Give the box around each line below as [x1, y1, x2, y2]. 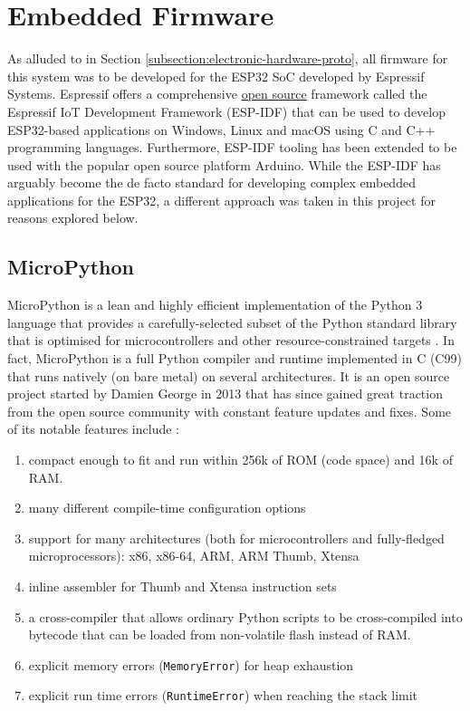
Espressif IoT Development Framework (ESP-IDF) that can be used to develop [7, 101, 446, 120]
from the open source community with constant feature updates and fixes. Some [7, 401, 452, 420]
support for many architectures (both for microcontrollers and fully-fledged [28, 528, 445, 547]
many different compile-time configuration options [28, 498, 306, 517]
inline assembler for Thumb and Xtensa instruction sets [28, 576, 337, 595]
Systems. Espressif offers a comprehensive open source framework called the [7, 84, 427, 103]
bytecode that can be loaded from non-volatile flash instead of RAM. [28, 625, 411, 644]
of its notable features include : [7, 419, 179, 438]
